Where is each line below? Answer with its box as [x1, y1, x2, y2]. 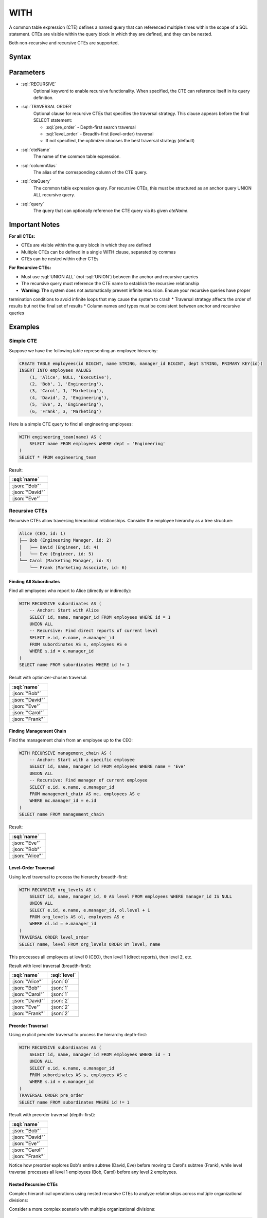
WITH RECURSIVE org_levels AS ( [19, 887, 97, 893]
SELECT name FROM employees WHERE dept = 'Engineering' [29, 441, 166, 446]
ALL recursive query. [33, 192, 75, 198]
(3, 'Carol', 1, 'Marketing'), [29, 388, 104, 394]
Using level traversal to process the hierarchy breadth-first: [9, 874, 128, 879]
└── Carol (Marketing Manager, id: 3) [19, 558, 112, 564]
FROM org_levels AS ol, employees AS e [29, 914, 125, 920]
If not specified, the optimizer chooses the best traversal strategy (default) [45, 138, 195, 144]
